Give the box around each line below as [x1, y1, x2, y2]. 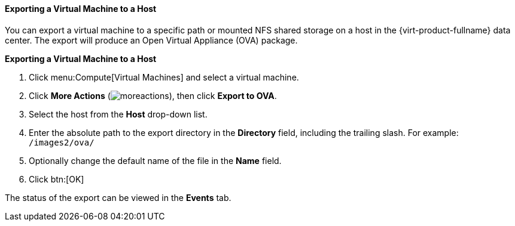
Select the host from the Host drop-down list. [29, 109, 208, 119]
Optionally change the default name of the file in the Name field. [29, 155, 282, 166]
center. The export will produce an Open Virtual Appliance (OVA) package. [5, 35, 298, 45]
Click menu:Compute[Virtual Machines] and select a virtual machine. [29, 72, 299, 82]
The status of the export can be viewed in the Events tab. [5, 192, 231, 203]
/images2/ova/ [29, 137, 95, 147]
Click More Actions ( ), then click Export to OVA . [29, 90, 277, 101]
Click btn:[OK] [29, 174, 84, 184]
